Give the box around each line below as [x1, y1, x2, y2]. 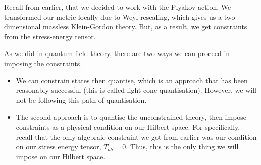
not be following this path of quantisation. [16, 94, 147, 105]
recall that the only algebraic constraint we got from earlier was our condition [16, 131, 257, 142]
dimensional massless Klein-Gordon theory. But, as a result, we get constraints [4, 21, 247, 32]
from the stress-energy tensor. [4, 31, 96, 41]
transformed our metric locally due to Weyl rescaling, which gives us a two [4, 11, 235, 22]
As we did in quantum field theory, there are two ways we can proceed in [4, 48, 230, 59]
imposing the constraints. [4, 58, 82, 68]
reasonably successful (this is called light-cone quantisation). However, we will [16, 85, 256, 95]
